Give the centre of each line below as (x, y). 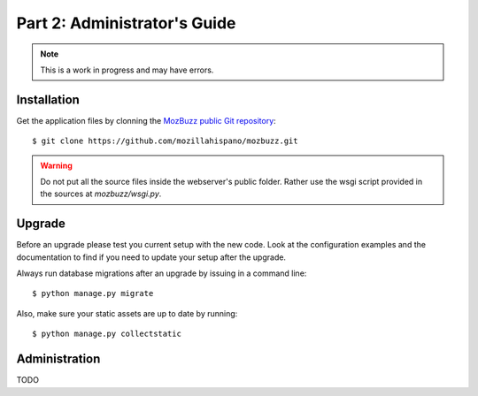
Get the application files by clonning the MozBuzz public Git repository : (146, 120)
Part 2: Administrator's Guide (126, 23)
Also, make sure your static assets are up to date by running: (127, 313)
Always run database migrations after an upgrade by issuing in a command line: (162, 273)
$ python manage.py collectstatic (107, 334)
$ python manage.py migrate (93, 293)
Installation (48, 99)
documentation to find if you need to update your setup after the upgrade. (151, 257)
